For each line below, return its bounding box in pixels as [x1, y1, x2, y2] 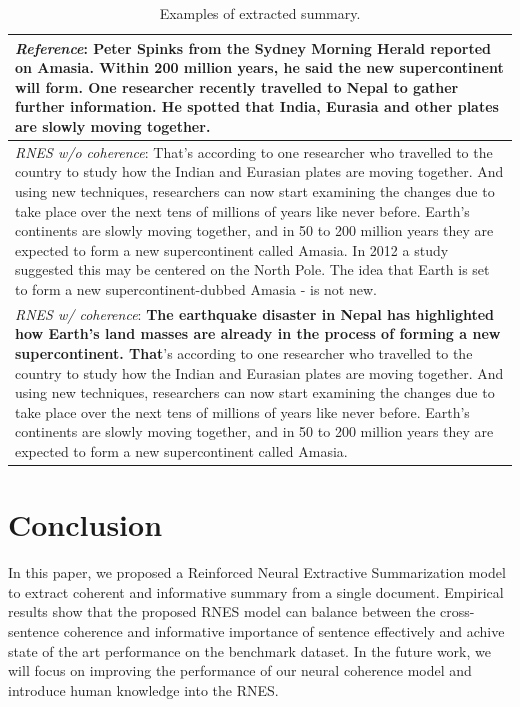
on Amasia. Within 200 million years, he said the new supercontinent [15, 57, 504, 78]
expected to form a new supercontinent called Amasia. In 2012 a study [15, 239, 449, 260]
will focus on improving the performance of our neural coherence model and [8, 660, 472, 681]
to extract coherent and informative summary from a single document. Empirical [8, 581, 504, 602]
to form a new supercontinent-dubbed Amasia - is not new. [15, 278, 377, 299]
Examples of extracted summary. [159, 3, 361, 23]
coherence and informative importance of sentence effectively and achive [63, 620, 505, 641]
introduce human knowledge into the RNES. [8, 679, 279, 700]
